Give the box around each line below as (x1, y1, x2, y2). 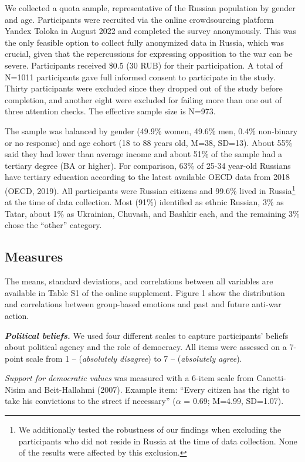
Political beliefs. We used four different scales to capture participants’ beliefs (5, 329, 289, 341)
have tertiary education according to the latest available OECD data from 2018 (5, 171, 290, 183)
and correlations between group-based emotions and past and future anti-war (5, 298, 282, 310)
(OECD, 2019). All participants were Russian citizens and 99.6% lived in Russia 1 (5, 182, 296, 196)
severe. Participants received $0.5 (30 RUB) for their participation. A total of (5, 59, 283, 71)
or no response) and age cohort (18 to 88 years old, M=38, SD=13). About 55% (5, 136, 293, 148)
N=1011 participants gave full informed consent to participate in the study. (5, 70, 276, 83)
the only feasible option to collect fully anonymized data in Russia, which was (5, 36, 284, 48)
